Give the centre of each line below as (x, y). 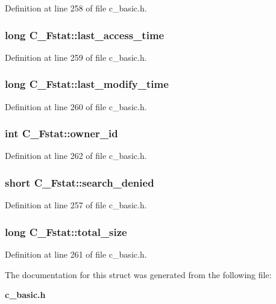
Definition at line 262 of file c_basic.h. (76, 156)
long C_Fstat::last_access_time (85, 35)
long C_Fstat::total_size (66, 231)
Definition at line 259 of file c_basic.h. (76, 57)
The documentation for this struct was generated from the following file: (138, 274)
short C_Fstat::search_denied (80, 182)
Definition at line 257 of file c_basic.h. (76, 205)
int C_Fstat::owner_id (61, 133)
